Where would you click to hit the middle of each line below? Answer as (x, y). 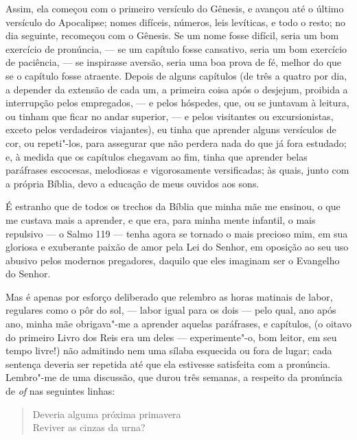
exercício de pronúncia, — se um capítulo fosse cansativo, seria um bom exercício (176, 48)
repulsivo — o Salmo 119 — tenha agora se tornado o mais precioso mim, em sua (177, 233)
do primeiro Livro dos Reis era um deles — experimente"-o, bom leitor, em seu (171, 337)
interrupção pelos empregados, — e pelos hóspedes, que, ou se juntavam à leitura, (177, 103)
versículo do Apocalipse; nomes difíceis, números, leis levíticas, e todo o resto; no (175, 22)
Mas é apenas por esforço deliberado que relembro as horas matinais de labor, (169, 296)
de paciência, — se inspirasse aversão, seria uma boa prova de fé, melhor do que (174, 62)
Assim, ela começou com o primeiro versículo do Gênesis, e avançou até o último (175, 8)
